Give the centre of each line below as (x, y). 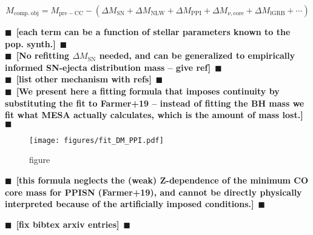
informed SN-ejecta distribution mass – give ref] (108, 67)
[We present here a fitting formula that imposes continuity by (148, 91)
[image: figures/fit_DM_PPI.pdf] (96, 140)
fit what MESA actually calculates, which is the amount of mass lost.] (154, 115)
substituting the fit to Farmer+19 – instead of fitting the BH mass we (155, 103)
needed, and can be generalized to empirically (197, 55)
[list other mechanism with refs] (84, 79)
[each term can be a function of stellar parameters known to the (153, 31)
